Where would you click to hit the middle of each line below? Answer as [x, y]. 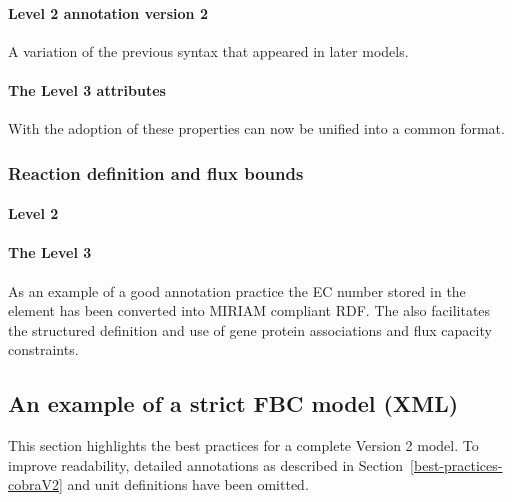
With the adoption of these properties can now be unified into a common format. [256, 128]
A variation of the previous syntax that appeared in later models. [208, 50]
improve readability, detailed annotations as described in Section [206, 464]
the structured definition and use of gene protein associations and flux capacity [250, 329]
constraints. [43, 349]
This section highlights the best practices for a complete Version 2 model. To [243, 445]
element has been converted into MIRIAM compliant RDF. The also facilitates [249, 310]
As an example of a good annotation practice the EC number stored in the [237, 290]
